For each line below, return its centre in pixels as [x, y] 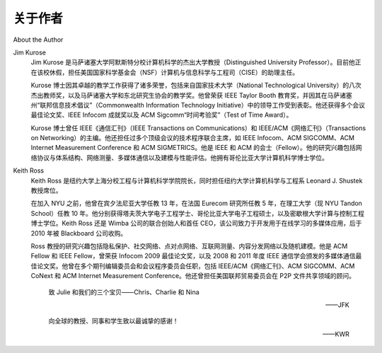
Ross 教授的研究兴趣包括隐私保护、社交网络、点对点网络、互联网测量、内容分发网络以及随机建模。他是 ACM [189, 246]
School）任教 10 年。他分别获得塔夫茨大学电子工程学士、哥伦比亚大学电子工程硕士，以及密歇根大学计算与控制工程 [197, 213]
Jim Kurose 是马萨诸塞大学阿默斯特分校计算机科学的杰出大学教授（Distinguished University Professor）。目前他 [193, 62]
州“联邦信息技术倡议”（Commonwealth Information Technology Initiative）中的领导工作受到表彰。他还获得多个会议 [198, 105]
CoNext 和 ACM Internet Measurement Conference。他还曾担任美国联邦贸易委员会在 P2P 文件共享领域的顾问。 [193, 276]
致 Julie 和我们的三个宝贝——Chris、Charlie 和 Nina [124, 292]
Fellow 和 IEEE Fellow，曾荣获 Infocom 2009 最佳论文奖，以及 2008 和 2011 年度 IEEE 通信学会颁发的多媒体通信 [193, 256]
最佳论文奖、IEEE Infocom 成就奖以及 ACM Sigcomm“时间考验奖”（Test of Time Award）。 [162, 115]
